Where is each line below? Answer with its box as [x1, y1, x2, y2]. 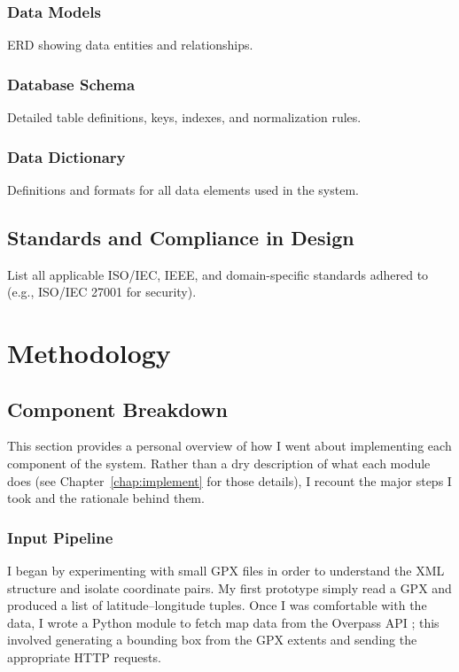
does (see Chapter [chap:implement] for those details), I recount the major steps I [7, 471, 452, 490]
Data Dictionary [7, 145, 126, 167]
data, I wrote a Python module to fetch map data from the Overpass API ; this [7, 613, 440, 631]
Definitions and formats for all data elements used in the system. [7, 180, 359, 198]
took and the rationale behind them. [7, 489, 205, 507]
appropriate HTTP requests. [7, 647, 161, 666]
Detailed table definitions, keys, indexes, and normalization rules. [7, 108, 362, 127]
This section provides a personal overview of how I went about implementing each [7, 436, 452, 455]
